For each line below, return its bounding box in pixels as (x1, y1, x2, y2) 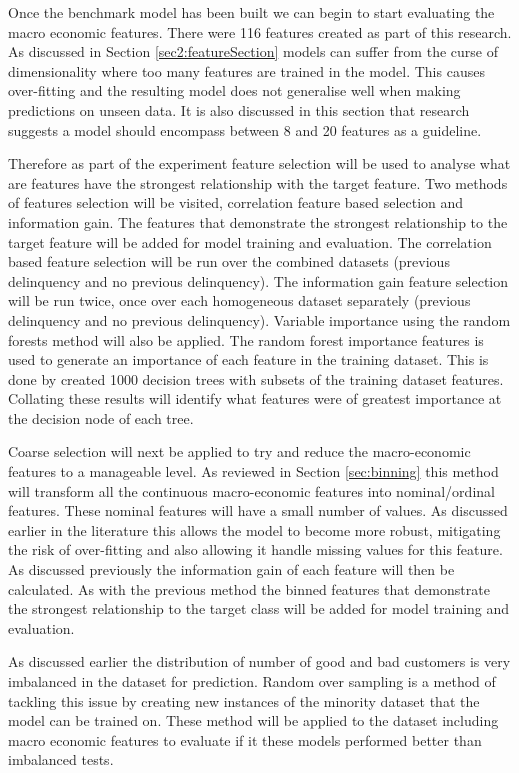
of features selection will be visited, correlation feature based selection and (8, 192, 464, 213)
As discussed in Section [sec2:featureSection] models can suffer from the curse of (8, 41, 498, 62)
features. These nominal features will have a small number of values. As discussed (8, 500, 508, 521)
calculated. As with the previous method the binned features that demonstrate (8, 578, 490, 599)
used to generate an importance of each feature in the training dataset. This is (8, 349, 489, 370)
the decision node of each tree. (8, 407, 194, 428)
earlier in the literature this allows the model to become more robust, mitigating (8, 519, 501, 540)
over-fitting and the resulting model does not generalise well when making (8, 80, 461, 101)
